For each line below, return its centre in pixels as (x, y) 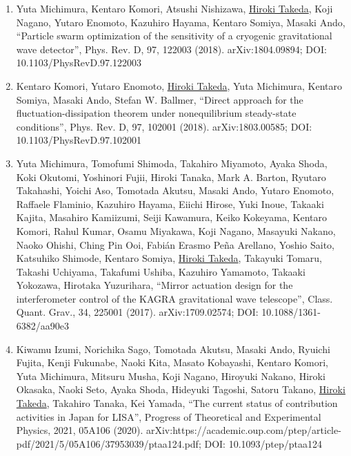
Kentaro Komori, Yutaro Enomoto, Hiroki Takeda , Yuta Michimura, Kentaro (179, 85)
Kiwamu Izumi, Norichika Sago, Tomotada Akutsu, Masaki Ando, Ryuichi (173, 349)
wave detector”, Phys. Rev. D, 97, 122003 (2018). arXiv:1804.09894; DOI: (171, 49)
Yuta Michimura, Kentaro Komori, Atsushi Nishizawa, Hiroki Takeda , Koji (174, 8)
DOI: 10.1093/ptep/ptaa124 (263, 443)
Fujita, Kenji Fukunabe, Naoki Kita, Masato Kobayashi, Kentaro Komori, (172, 362)
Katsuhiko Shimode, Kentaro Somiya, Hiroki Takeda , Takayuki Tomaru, (169, 258)
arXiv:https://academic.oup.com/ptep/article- (243, 430)
